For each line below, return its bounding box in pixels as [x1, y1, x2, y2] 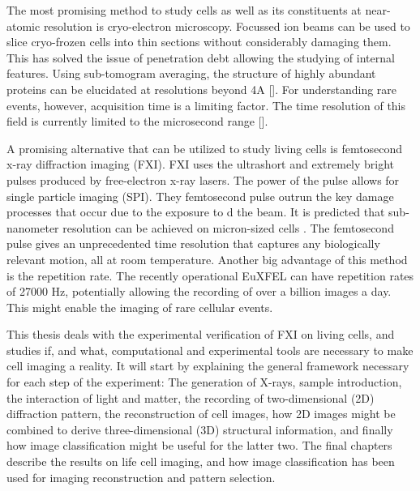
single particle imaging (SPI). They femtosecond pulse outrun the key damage [6, 187, 394, 204]
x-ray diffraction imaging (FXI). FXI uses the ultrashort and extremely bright [6, 156, 395, 173]
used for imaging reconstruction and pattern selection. [6, 468, 276, 485]
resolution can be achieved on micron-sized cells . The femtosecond [62, 219, 394, 236]
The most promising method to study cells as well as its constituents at [6, 2, 362, 18]
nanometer [6, 219, 59, 236]
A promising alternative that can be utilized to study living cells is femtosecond [6, 139, 403, 156]
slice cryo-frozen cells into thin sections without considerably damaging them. [6, 33, 392, 50]
